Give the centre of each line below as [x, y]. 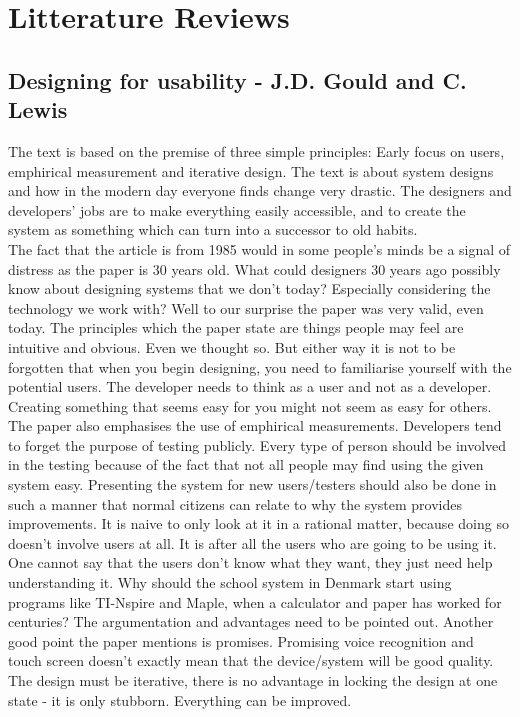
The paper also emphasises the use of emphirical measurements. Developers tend [255, 425]
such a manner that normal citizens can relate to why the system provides [235, 503]
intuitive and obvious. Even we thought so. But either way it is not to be [232, 346]
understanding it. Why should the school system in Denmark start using [230, 582]
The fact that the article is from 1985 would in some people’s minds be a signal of [259, 248]
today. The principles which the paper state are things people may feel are [236, 327]
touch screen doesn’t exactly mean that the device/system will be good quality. [251, 660]
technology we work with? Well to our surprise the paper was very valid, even [246, 307]
